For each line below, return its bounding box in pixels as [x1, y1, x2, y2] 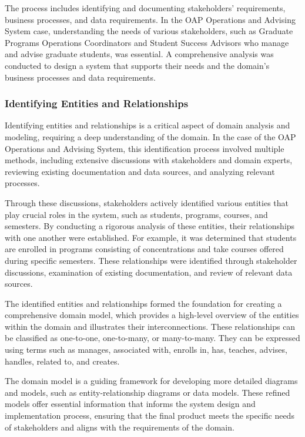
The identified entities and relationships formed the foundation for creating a [5, 297, 282, 309]
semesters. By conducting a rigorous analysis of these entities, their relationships [5, 220, 295, 232]
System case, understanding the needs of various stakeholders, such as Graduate [5, 25, 293, 37]
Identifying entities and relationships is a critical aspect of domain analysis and [5, 119, 290, 131]
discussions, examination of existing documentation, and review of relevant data [5, 266, 293, 278]
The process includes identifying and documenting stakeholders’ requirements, [5, 2, 286, 14]
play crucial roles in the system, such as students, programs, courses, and [5, 208, 268, 220]
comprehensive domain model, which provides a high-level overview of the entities [5, 309, 299, 321]
